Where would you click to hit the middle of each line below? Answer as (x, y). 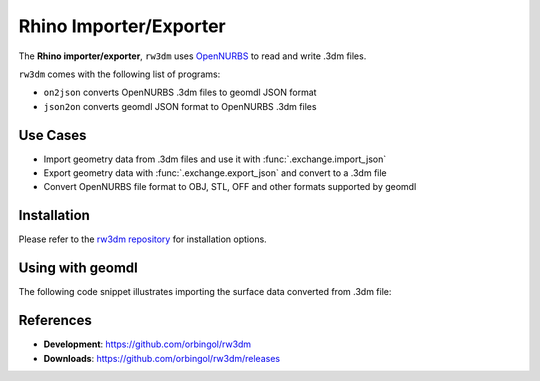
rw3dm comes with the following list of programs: (119, 74)
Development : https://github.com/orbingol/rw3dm (147, 344)
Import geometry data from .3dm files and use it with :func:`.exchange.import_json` (215, 159)
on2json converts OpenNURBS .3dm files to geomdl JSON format (180, 92)
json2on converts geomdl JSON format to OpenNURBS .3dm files (180, 106)
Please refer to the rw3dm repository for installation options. (142, 239)
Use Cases (52, 135)
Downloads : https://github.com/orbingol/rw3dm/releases (161, 358)
